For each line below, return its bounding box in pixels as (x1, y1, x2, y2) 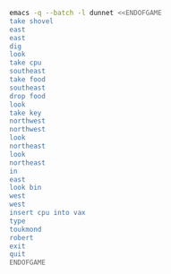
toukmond (9, 225, 42, 234)
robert (9, 233, 34, 242)
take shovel (9, 16, 54, 26)
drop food (9, 91, 47, 100)
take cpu (9, 58, 42, 67)
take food (9, 75, 47, 84)
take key (9, 108, 42, 117)
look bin (9, 184, 42, 193)
